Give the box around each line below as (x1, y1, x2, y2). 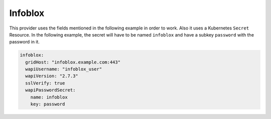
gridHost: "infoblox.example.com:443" (25, 59, 120, 65)
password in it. (9, 39, 40, 45)
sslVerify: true (25, 80, 65, 86)
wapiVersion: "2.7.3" (25, 73, 79, 79)
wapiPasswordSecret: (25, 87, 76, 93)
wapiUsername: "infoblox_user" (25, 66, 102, 72)
